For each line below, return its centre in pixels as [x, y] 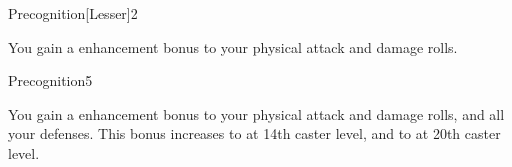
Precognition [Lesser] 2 [73, 13]
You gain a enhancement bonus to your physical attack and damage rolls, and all [256, 113]
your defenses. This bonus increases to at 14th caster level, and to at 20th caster [254, 133]
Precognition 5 [50, 80]
